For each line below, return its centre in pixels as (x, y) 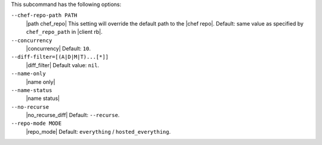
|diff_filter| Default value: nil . (63, 65)
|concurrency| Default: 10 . (58, 48)
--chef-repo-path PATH (44, 15)
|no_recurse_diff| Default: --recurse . (73, 115)
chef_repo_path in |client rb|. (64, 32)
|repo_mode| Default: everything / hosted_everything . (98, 131)
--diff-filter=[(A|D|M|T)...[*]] (60, 57)
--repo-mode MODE (36, 124)
